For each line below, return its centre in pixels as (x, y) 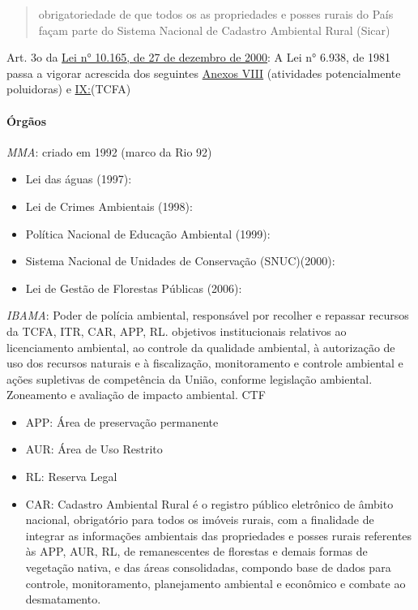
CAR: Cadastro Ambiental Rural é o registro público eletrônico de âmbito (209, 503)
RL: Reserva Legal (71, 477)
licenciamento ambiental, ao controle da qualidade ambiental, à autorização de (201, 347)
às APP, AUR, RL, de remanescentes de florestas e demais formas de (196, 551)
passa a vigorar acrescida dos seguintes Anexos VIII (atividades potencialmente (204, 73)
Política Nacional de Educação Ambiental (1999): (148, 233)
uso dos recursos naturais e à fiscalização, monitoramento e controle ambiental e (205, 363)
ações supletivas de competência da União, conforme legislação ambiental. (190, 378)
